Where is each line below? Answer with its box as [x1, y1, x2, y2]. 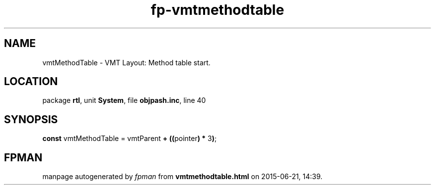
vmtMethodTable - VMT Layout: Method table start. [42, 58, 211, 67]
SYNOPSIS [4, 113, 58, 126]
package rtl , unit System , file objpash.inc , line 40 [42, 96, 206, 105]
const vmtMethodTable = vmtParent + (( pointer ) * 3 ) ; [42, 134, 217, 143]
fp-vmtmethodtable [150, 1, 285, 18]
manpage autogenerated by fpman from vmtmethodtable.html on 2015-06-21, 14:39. [42, 172, 323, 181]
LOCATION [4, 75, 58, 88]
